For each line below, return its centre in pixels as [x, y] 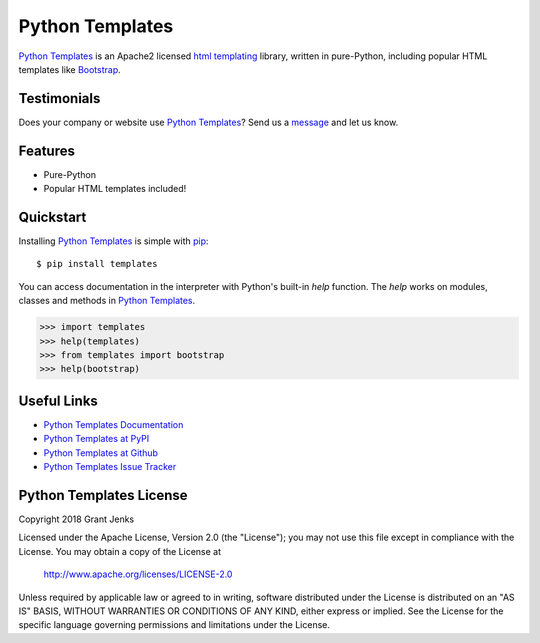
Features [46, 150]
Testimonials [59, 98]
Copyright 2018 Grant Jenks [76, 519]
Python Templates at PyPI [96, 439]
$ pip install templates [97, 264]
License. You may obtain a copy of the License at [120, 551]
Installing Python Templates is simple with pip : [113, 241]
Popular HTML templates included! [115, 189]
